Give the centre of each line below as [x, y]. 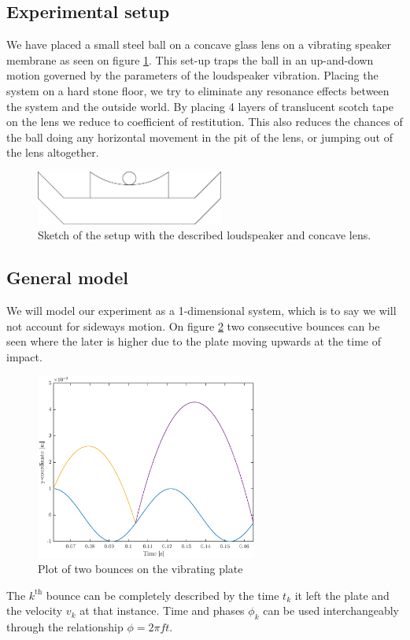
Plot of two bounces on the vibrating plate [140, 569]
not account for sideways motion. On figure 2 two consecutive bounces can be [193, 326]
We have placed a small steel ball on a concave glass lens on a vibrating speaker [199, 44]
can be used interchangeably [331, 610]
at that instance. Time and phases [162, 610]
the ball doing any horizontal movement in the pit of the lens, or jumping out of [199, 137]
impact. [24, 356]
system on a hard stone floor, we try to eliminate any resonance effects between [198, 90]
